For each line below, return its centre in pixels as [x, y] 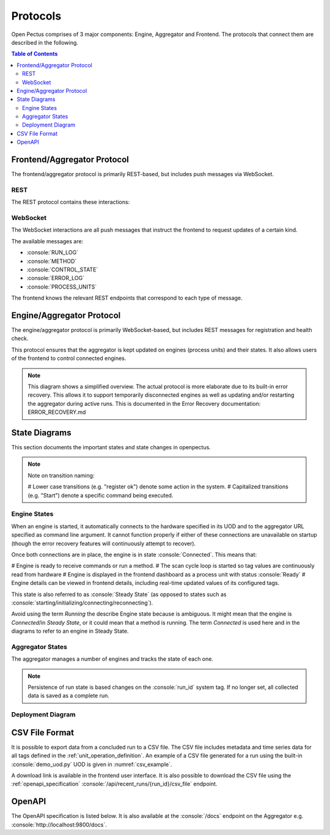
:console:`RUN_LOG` [53, 252]
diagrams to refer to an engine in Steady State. [70, 631]
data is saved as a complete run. [69, 696]
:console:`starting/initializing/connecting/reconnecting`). [82, 603]
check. [20, 339]
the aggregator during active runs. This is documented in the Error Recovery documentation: [144, 403]
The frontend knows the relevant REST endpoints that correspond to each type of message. [127, 298]
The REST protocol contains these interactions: [71, 202]
